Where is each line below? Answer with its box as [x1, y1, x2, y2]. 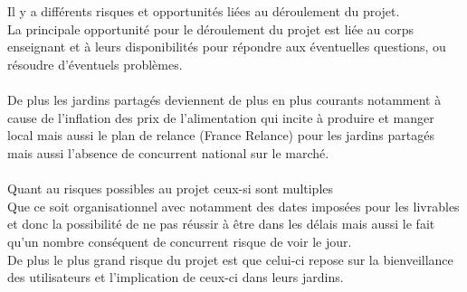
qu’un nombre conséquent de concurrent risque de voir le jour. [7, 231, 352, 250]
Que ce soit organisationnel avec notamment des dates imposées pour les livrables [7, 196, 460, 215]
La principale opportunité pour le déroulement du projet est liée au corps [7, 19, 415, 38]
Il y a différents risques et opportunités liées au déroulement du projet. [7, 2, 400, 21]
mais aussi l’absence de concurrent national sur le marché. [7, 143, 329, 162]
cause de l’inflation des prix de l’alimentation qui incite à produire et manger [7, 108, 434, 127]
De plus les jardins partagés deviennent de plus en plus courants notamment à [7, 90, 442, 109]
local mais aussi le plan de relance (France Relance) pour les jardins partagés [7, 126, 434, 145]
